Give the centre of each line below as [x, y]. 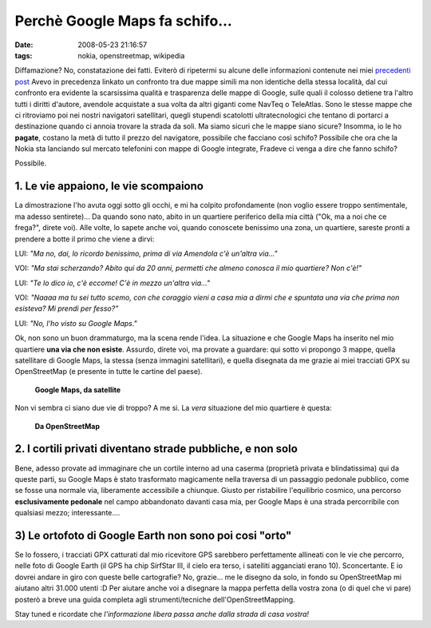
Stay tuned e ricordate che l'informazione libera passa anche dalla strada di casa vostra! [162, 614]
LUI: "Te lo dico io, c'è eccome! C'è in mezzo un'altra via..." [113, 283]
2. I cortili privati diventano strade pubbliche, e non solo [156, 449]
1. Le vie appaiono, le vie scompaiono [109, 187]
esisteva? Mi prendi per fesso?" [67, 308]
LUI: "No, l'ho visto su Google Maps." [76, 323]
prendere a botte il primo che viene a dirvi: [85, 239]
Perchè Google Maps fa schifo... [124, 21]
